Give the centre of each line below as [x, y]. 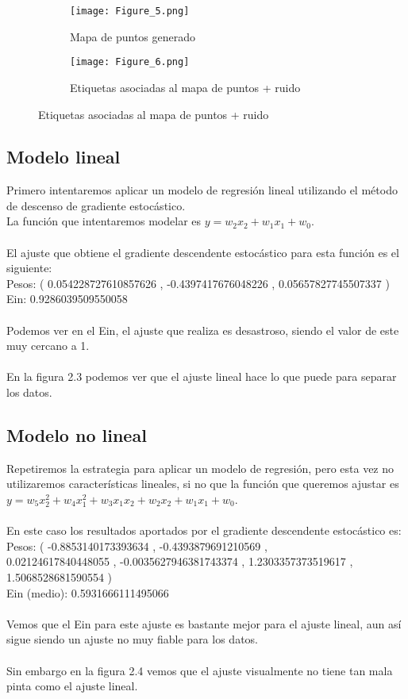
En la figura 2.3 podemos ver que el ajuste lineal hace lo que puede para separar [202, 376]
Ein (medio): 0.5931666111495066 [88, 592]
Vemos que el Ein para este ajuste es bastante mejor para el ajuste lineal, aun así [204, 623]
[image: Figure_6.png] [130, 62]
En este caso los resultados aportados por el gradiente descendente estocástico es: [204, 530]
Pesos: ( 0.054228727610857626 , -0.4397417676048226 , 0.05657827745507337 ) [198, 283]
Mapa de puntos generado [133, 36]
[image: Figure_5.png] [130, 11]
